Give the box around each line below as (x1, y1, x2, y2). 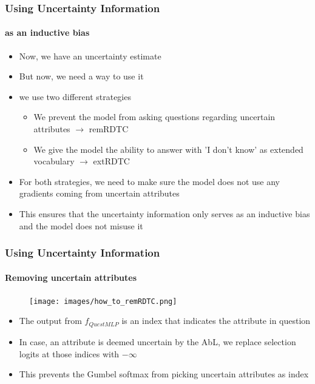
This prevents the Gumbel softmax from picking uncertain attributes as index (19, 368, 309, 380)
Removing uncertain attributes (5, 271, 137, 283)
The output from (19, 314, 82, 327)
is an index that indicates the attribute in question (121, 314, 311, 327)
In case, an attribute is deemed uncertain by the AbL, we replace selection (19, 335, 296, 348)
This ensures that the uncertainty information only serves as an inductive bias (19, 207, 310, 220)
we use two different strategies (19, 90, 131, 103)
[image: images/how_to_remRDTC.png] (29, 297, 177, 306)
